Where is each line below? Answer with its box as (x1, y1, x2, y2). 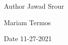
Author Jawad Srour (4, 1, 64, 11)
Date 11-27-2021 (4, 33, 52, 44)
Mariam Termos (4, 17, 51, 27)
